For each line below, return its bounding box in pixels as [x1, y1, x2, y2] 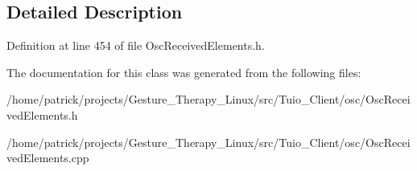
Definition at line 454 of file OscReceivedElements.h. [6, 37, 265, 54]
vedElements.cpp [6, 149, 89, 166]
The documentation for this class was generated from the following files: [6, 63, 361, 80]
